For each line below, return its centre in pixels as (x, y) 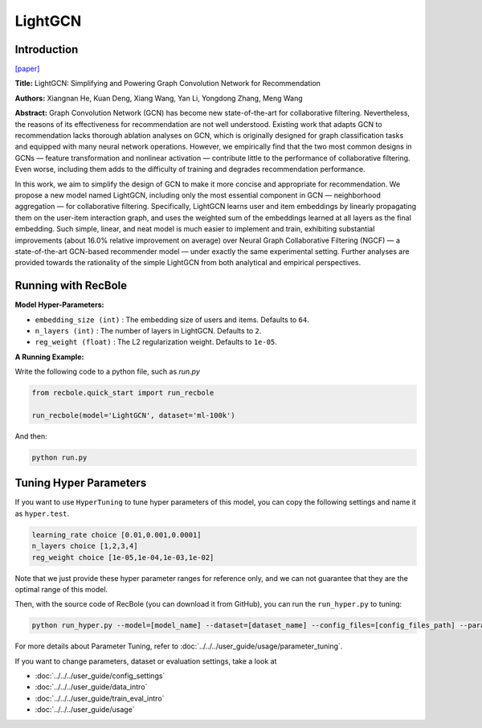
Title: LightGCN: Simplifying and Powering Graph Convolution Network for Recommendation (168, 84)
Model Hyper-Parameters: (59, 305)
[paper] (27, 69)
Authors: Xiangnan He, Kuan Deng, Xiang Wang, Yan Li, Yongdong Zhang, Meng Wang (159, 98)
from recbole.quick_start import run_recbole (123, 393)
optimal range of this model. (61, 589)
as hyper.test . (42, 513)
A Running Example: (49, 357)
